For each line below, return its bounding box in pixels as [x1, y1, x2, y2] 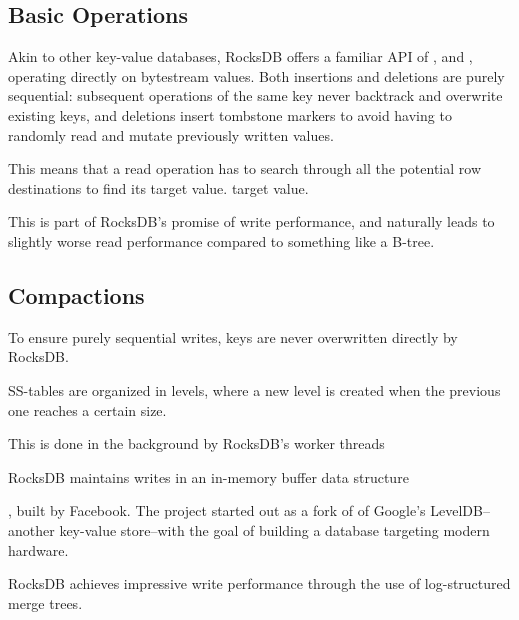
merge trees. [8, 592, 83, 613]
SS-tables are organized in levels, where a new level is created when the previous [8, 379, 501, 400]
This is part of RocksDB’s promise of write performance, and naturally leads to [8, 211, 495, 232]
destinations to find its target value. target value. [8, 177, 309, 198]
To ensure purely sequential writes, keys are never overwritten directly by [8, 326, 458, 347]
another [8, 519, 55, 540]
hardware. [8, 539, 69, 560]
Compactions [8, 279, 145, 310]
